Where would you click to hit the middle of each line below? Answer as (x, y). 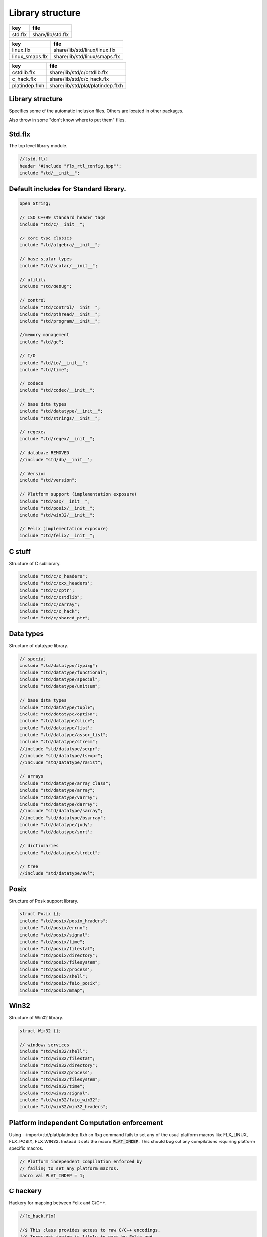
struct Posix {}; (41, 914)
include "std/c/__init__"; (52, 224)
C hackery (25, 1191)
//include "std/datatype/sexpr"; (60, 749)
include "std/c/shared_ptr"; (55, 618)
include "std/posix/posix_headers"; (64, 921)
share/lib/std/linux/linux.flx (85, 50)
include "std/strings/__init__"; (60, 418)
